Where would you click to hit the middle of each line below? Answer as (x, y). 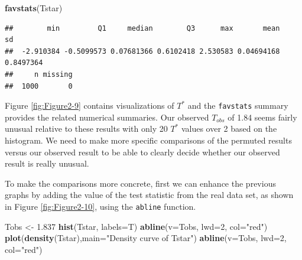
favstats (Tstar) (34, 8)
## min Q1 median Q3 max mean (142, 28)
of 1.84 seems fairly (262, 117)
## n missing (39, 74)
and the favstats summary (238, 105)
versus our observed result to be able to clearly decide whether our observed (142, 152)
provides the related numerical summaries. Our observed (107, 117)
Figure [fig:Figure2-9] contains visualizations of (90, 105)
